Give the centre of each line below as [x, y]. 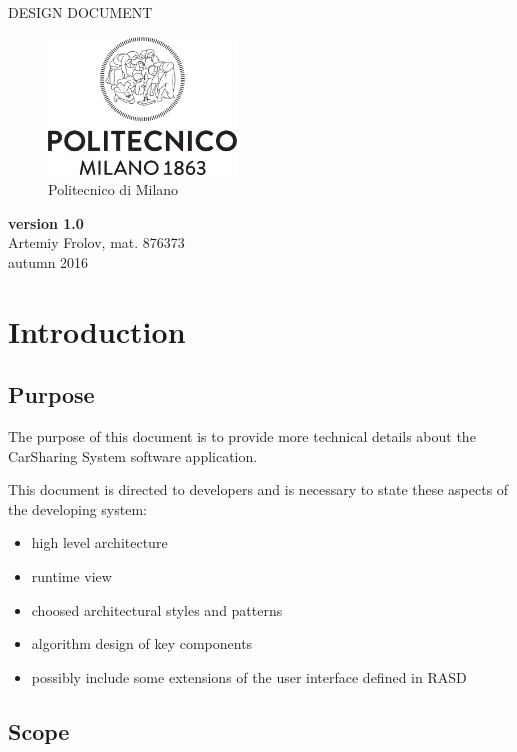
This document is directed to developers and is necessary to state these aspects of [258, 489]
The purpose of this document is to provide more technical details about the [242, 436]
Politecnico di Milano [113, 189]
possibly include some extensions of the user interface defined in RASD [249, 676]
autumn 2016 [48, 261]
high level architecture [99, 542]
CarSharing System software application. [133, 455]
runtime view [71, 575]
